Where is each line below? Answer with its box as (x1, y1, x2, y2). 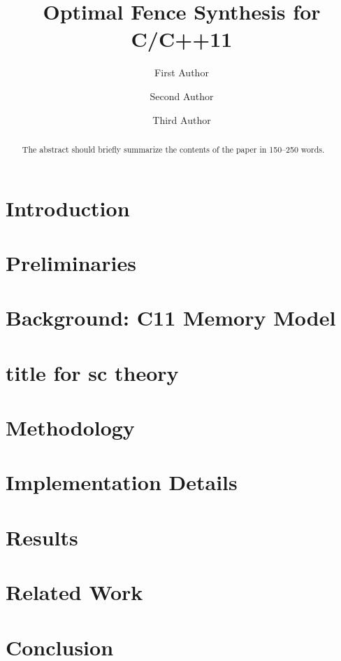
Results (6, 522, 78, 551)
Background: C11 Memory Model (6, 303, 336, 332)
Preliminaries (6, 248, 136, 277)
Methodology (6, 413, 135, 442)
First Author (154, 65, 209, 80)
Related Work (6, 578, 143, 606)
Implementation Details (6, 468, 238, 496)
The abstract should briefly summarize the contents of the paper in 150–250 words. (22, 143, 325, 155)
